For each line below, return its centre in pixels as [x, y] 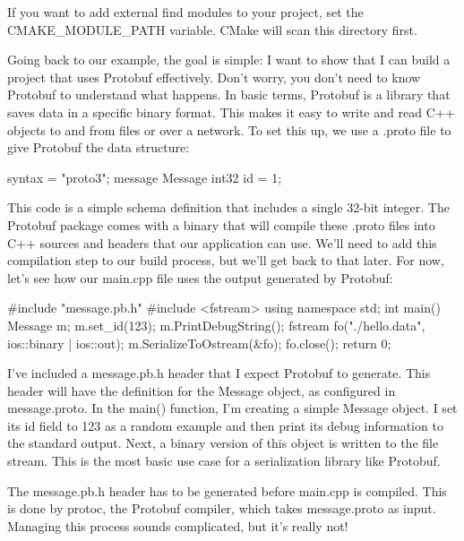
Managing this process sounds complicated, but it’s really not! [178, 525]
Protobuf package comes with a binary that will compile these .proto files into [221, 224]
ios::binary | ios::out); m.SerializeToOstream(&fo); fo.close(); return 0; [199, 343]
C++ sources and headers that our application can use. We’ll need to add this [222, 242]
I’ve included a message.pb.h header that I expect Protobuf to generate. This [219, 373]
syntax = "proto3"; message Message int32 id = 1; [145, 177]
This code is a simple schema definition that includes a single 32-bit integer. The [228, 207]
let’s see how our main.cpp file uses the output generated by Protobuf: [200, 277]
